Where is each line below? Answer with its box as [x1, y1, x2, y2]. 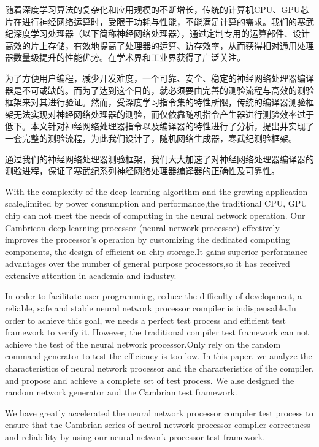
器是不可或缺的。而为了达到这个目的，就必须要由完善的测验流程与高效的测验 [5, 83, 314, 96]
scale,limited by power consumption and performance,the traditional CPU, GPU [5, 197, 307, 210]
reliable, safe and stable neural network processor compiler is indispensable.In [5, 302, 296, 315]
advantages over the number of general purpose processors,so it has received [5, 257, 290, 270]
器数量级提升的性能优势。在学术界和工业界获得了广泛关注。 [5, 51, 245, 64]
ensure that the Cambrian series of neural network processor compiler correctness [5, 418, 310, 431]
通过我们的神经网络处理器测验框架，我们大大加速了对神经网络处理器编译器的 [5, 152, 314, 165]
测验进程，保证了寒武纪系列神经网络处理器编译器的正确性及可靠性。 [5, 164, 280, 177]
